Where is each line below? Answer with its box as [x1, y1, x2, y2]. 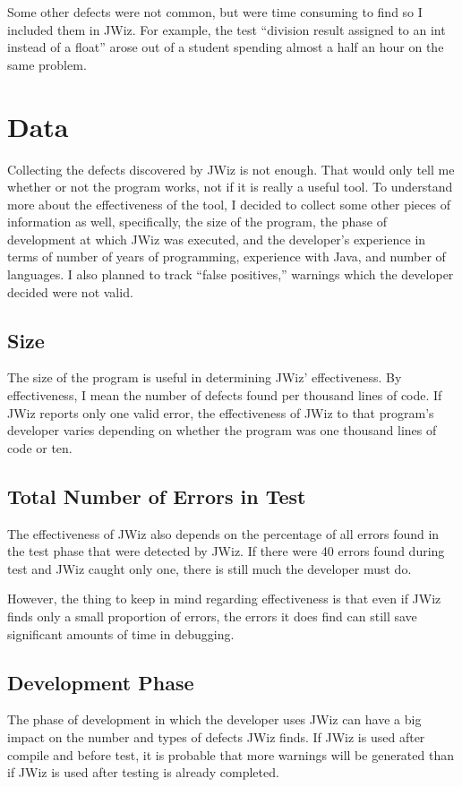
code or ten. [7, 438, 73, 457]
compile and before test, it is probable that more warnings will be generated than [7, 745, 454, 764]
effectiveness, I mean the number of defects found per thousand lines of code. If [7, 386, 442, 405]
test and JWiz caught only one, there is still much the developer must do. [7, 559, 412, 577]
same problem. [7, 55, 87, 73]
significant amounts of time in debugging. [7, 624, 235, 643]
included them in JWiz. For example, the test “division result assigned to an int [7, 20, 446, 38]
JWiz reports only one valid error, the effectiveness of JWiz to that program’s [7, 403, 434, 422]
